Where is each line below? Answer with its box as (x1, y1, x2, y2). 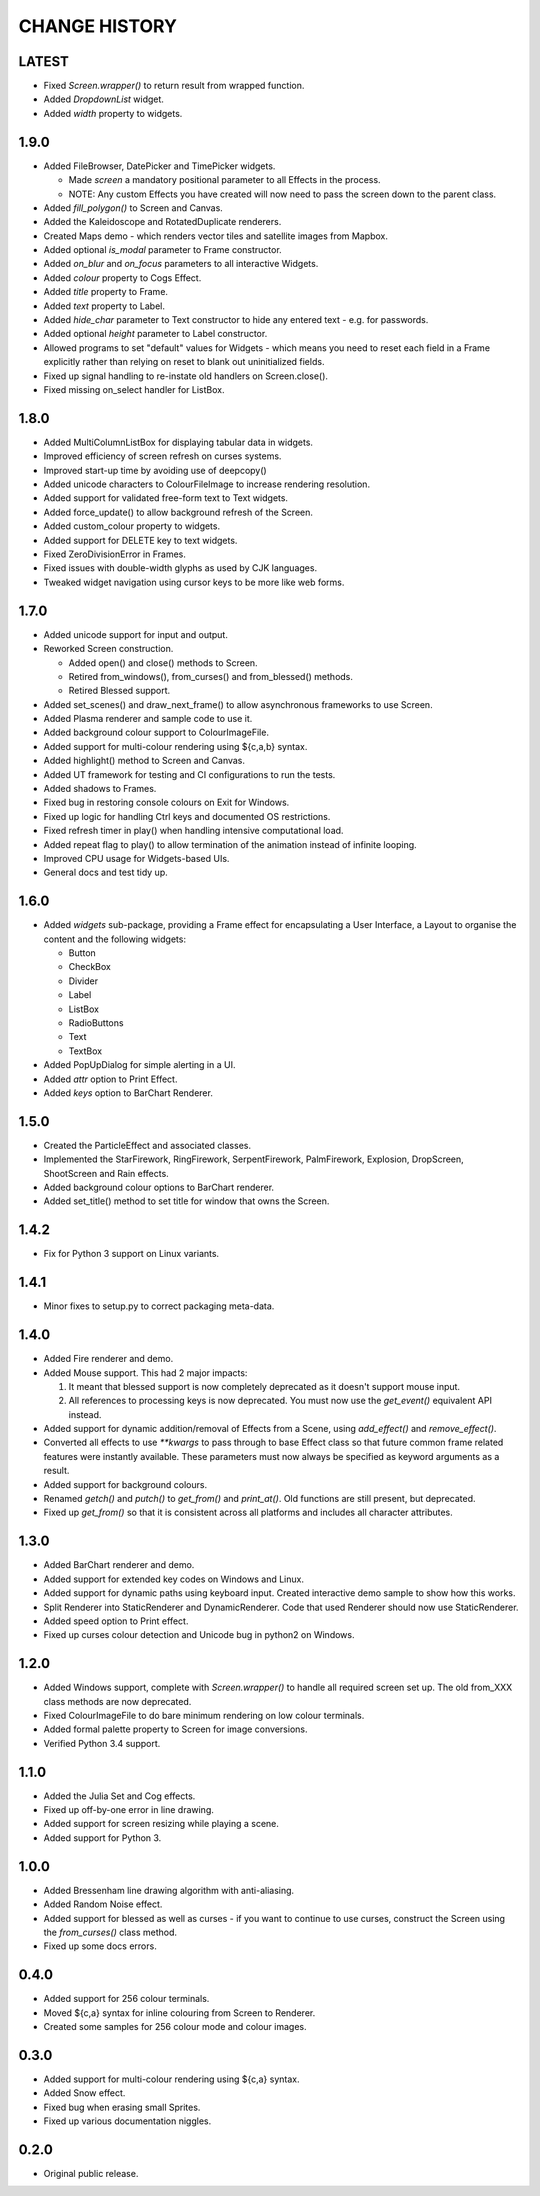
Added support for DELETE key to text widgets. (43, 534, 238, 546)
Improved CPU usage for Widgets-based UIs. (43, 852, 230, 864)
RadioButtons (68, 1017, 124, 1029)
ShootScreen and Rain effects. (43, 1167, 169, 1179)
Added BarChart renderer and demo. (43, 1559, 195, 1571)
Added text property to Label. (43, 300, 165, 312)
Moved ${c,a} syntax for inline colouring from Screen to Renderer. (43, 2006, 316, 2019)
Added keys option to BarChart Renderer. (43, 1086, 214, 1099)
